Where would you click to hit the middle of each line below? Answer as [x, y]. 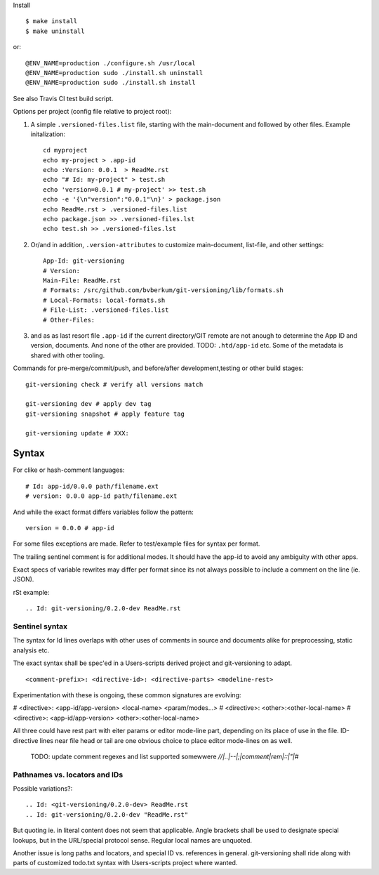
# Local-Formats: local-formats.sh [104, 300]
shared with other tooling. [68, 355]
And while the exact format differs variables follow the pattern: [104, 512]
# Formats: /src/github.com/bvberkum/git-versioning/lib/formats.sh [163, 290]
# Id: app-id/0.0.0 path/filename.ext [92, 486]
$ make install [52, 21]
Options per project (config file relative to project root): [92, 112]
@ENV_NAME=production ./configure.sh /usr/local [111, 63]
